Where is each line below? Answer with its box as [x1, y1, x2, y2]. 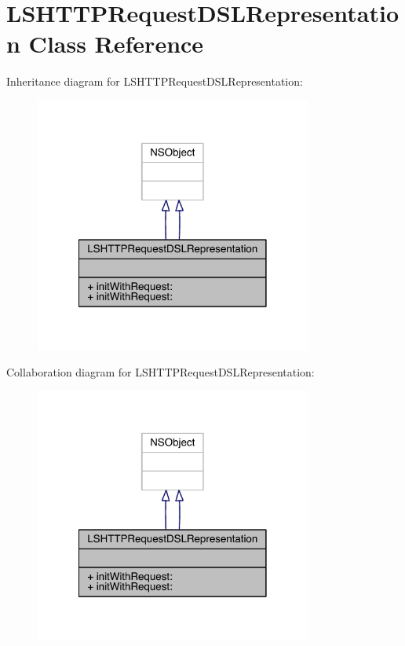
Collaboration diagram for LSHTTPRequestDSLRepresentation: [6, 363, 315, 380]
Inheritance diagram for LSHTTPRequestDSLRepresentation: [6, 73, 303, 90]
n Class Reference [6, 28, 204, 60]
